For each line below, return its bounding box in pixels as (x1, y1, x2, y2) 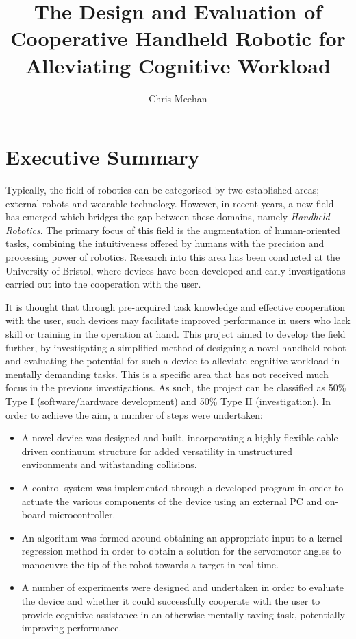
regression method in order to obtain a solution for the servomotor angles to (21, 544, 342, 558)
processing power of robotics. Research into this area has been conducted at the (5, 250, 340, 264)
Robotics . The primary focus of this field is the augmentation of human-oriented (5, 222, 340, 237)
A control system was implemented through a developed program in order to (21, 480, 344, 494)
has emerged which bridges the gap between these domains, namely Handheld (5, 209, 330, 224)
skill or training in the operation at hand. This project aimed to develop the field (5, 326, 346, 340)
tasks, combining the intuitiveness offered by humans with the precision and (5, 236, 325, 251)
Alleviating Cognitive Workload (25, 51, 331, 79)
